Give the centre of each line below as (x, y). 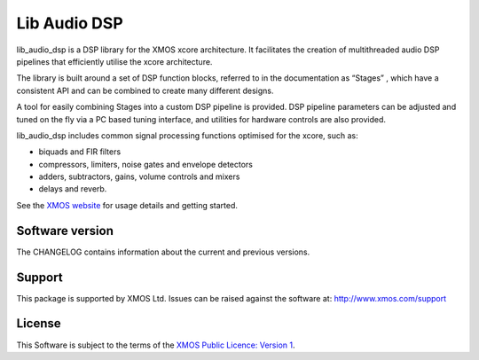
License (39, 324)
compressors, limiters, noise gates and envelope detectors (145, 164)
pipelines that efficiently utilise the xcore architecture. (114, 61)
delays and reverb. (73, 189)
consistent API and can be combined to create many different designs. (145, 90)
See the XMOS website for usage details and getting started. (127, 205)
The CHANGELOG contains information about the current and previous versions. (163, 252)
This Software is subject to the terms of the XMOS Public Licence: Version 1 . (156, 345)
